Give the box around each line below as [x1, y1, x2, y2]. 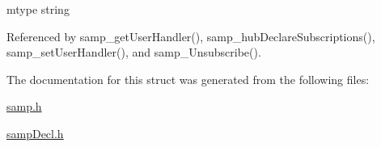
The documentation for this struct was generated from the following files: [6, 70, 370, 87]
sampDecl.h [6, 124, 64, 141]
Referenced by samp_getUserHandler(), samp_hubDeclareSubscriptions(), [6, 27, 375, 44]
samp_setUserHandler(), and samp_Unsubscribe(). [6, 44, 261, 61]
